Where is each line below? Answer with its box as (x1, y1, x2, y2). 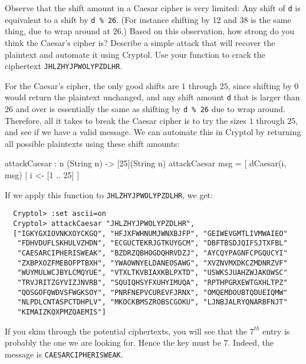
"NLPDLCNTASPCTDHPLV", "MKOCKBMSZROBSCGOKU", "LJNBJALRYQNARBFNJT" (17, 298, 288, 307)
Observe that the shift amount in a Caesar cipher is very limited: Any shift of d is (5, 2, 301, 14)
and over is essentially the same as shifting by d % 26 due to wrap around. (15, 103, 285, 114)
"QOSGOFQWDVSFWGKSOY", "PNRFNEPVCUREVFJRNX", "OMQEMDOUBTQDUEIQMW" (17, 288, 288, 297)
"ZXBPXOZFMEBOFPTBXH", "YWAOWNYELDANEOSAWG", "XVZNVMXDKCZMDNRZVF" (17, 258, 288, 267)
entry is (262, 324, 290, 337)
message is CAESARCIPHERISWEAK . (5, 347, 123, 360)
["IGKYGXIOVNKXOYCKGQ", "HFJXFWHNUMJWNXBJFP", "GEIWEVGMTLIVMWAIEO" (13, 229, 288, 238)
